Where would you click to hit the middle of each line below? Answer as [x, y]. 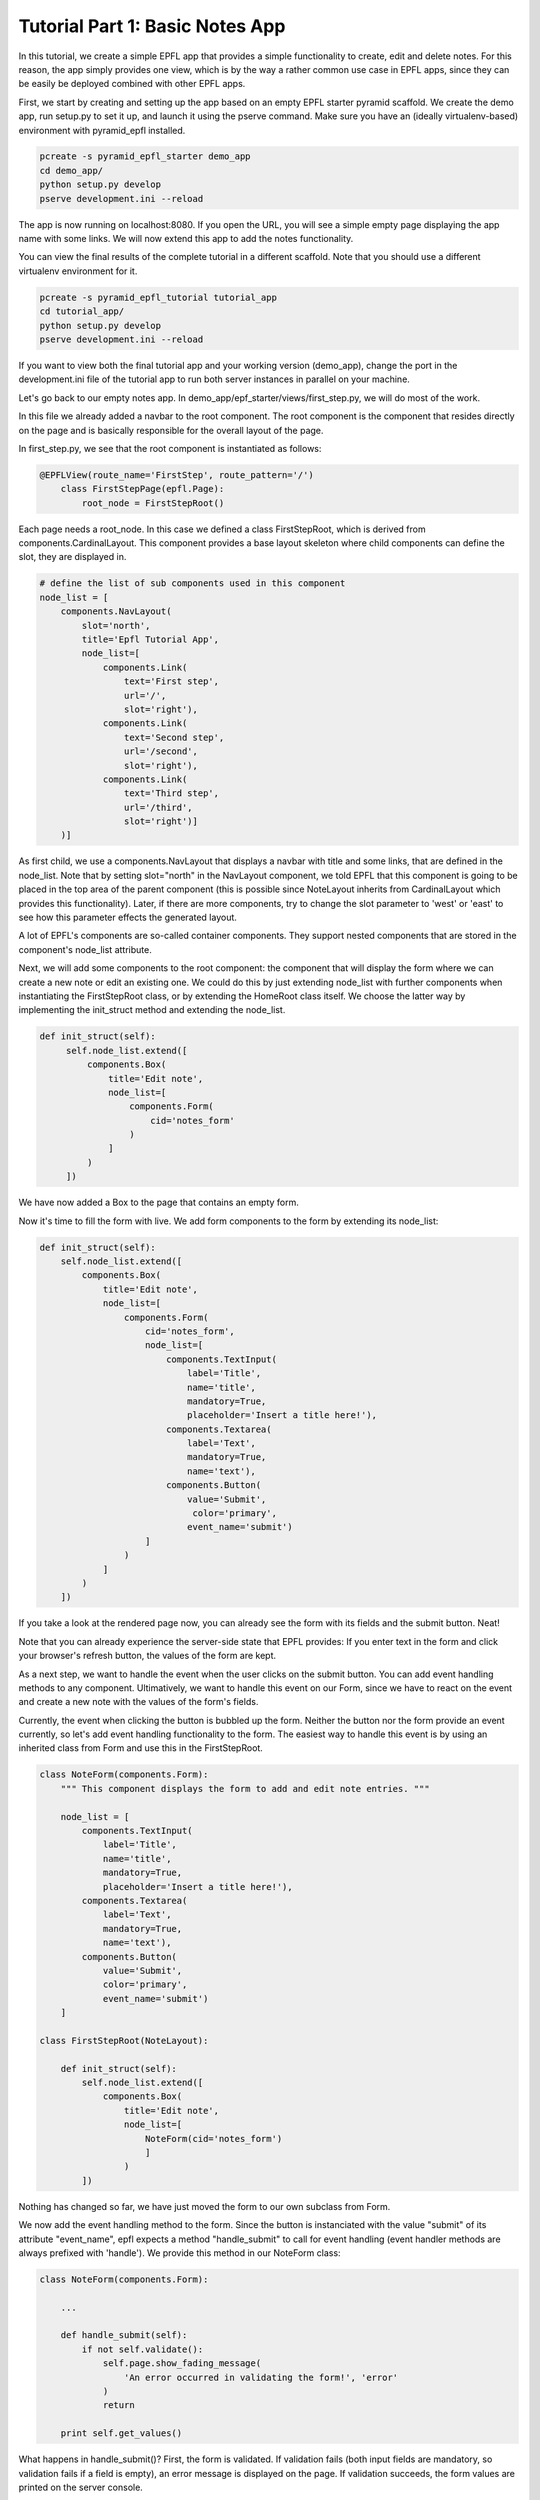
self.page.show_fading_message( [182, 2363]
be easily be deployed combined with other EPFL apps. [132, 84]
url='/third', [158, 807]
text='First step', [171, 681]
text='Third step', [171, 793]
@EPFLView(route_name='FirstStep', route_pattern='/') [176, 474]
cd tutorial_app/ [82, 311]
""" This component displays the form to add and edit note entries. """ [245, 1788]
